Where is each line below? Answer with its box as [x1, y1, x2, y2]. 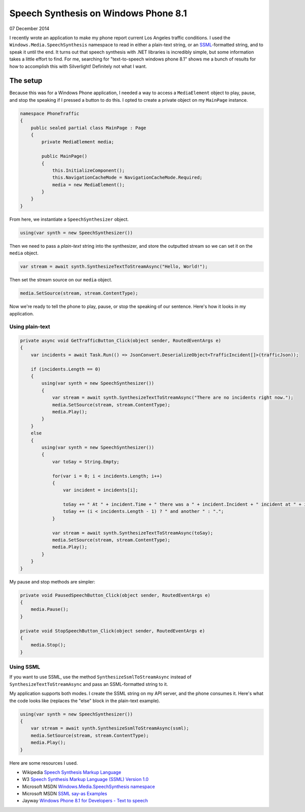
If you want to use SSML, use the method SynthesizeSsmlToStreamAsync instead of [9, 674, 192, 680]
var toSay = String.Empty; [52, 458, 119, 465]
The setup [9, 76, 43, 85]
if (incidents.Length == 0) [30, 366, 101, 372]
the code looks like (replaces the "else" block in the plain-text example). [9, 698, 160, 704]
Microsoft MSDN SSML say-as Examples [22, 791, 107, 797]
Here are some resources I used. [9, 760, 78, 766]
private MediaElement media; [41, 139, 114, 145]
